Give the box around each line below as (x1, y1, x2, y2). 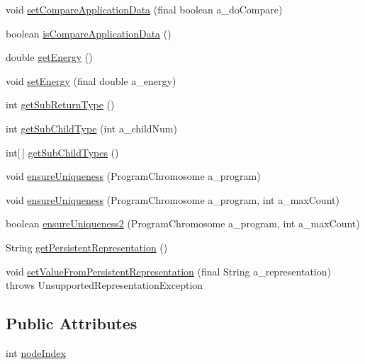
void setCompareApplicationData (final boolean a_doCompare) (6, 2, 283, 16)
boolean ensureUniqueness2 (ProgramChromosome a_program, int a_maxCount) (6, 216, 360, 231)
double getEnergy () (6, 50, 93, 64)
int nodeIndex (6, 345, 66, 360)
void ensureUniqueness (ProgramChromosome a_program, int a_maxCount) (6, 192, 339, 207)
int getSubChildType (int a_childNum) (6, 120, 177, 135)
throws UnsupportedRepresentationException (6, 278, 203, 292)
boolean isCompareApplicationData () (6, 25, 172, 40)
